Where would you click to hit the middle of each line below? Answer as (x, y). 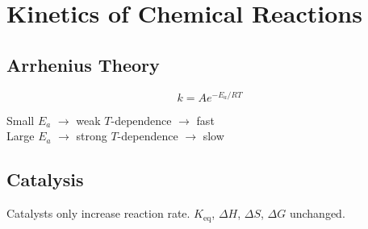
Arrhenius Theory (83, 64)
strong (92, 136)
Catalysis (45, 179)
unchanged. (317, 213)
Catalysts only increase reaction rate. (98, 213)
